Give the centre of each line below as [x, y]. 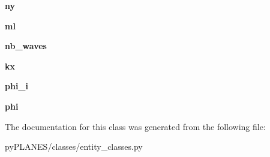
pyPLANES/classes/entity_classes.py [74, 147]
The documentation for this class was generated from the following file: [135, 126]
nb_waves [26, 46]
